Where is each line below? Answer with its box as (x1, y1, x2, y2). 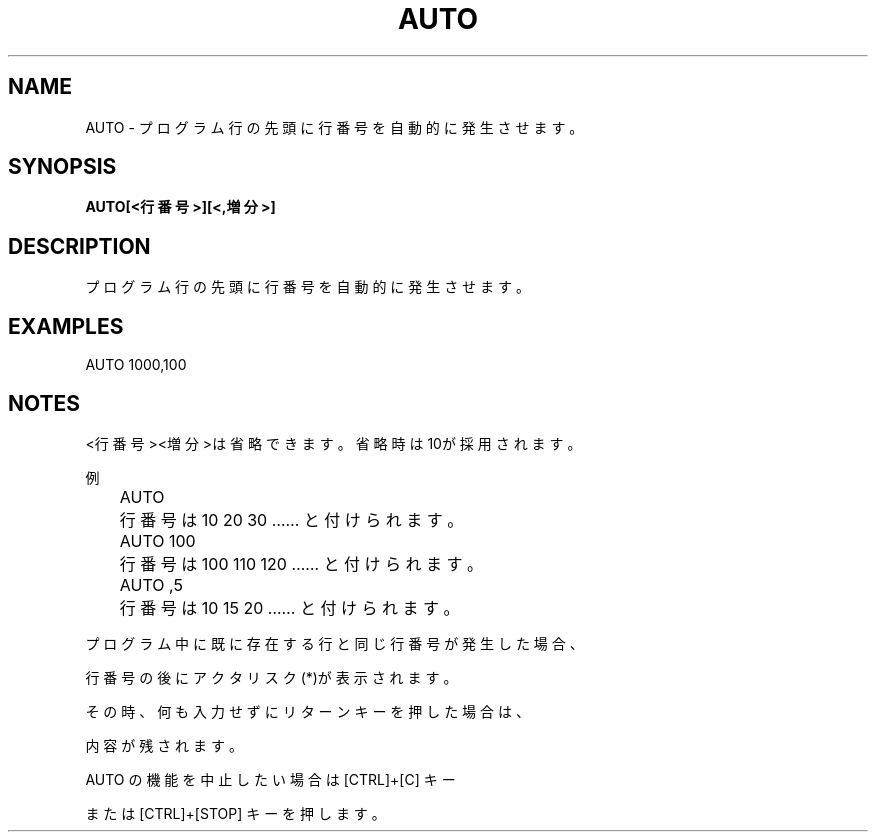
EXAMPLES (8, 313, 124, 339)
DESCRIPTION (8, 233, 151, 259)
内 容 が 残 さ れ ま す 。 (85, 736, 243, 754)
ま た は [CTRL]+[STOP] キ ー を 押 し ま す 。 (85, 804, 386, 822)
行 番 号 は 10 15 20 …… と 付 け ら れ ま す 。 (119, 597, 460, 618)
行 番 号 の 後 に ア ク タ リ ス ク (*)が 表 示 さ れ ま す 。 (85, 668, 458, 686)
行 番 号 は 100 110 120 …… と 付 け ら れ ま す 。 (119, 553, 484, 574)
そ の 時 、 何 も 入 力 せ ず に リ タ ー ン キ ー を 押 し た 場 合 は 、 (85, 702, 530, 720)
